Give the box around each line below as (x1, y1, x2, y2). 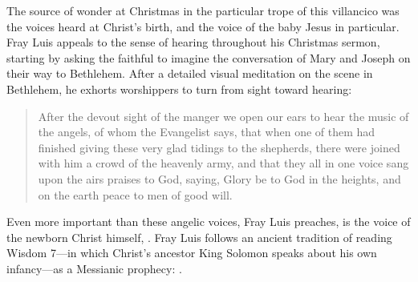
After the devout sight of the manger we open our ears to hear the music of (38, 107, 409, 124)
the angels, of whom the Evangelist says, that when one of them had (38, 123, 375, 140)
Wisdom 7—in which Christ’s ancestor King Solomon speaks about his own (6, 244, 377, 261)
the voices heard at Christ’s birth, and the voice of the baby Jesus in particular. (6, 18, 400, 34)
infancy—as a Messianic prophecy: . (6, 260, 182, 276)
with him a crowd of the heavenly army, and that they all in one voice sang (38, 155, 409, 171)
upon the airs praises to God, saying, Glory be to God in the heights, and (38, 170, 401, 187)
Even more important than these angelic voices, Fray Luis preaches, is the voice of (6, 213, 411, 230)
